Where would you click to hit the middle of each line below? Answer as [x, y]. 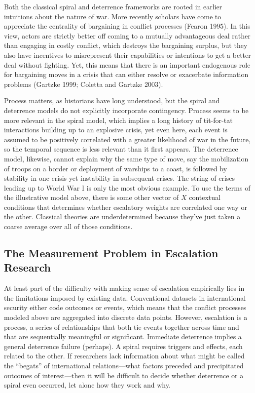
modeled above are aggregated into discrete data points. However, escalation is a [126, 317]
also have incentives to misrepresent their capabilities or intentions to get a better [127, 55]
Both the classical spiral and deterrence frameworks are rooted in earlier [113, 6]
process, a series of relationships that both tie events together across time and [122, 327]
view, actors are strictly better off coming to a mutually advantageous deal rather [127, 35]
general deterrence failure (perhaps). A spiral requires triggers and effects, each [123, 346]
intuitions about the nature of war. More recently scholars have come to [113, 16]
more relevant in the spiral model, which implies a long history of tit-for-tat [118, 120]
